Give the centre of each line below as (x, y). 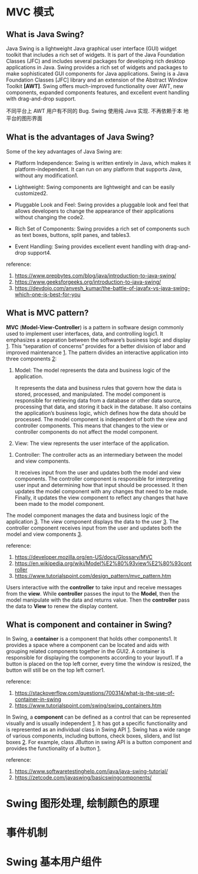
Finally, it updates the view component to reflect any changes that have (101, 498)
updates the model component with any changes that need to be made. (101, 491)
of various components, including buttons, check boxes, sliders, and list (93, 736)
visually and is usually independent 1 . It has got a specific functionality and (97, 723)
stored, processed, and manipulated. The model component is (90, 394)
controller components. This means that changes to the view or (92, 425)
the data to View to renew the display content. (62, 606)
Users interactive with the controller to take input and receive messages (94, 587)
